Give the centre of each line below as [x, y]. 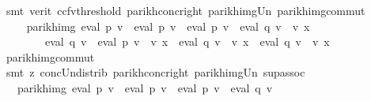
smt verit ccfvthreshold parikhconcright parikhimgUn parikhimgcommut [185, 10]
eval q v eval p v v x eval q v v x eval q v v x [187, 41]
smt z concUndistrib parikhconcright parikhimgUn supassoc [155, 72]
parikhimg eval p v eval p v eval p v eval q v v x [168, 26]
